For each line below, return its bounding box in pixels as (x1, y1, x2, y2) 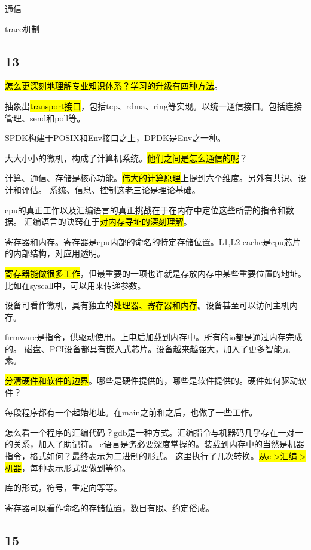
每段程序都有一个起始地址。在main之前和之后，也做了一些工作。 (5, 406, 258, 418)
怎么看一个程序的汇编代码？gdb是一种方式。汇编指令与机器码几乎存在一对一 (5, 426, 303, 438)
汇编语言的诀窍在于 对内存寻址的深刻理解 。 (24, 215, 192, 228)
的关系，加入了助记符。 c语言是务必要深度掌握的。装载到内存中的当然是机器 (5, 438, 304, 450)
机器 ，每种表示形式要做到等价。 (5, 461, 130, 473)
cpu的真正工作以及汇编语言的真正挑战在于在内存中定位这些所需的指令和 (5, 203, 286, 216)
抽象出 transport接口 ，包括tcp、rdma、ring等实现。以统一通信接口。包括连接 (5, 99, 302, 112)
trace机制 (5, 22, 40, 35)
